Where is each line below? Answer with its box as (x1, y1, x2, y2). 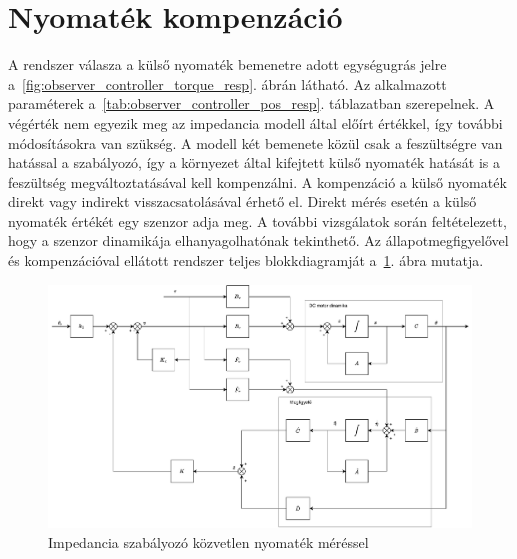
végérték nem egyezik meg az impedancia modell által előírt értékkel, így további (8, 112, 503, 133)
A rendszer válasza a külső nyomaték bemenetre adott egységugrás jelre (8, 54, 447, 75)
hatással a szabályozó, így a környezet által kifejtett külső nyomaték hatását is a (8, 152, 501, 173)
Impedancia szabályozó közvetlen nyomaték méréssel (48, 531, 369, 552)
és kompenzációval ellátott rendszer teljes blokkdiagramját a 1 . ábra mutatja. (8, 250, 484, 271)
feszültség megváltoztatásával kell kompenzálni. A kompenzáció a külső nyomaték (8, 171, 507, 192)
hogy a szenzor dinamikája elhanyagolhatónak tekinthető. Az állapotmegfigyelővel (8, 230, 509, 251)
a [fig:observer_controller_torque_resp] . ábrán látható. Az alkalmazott (8, 73, 447, 94)
